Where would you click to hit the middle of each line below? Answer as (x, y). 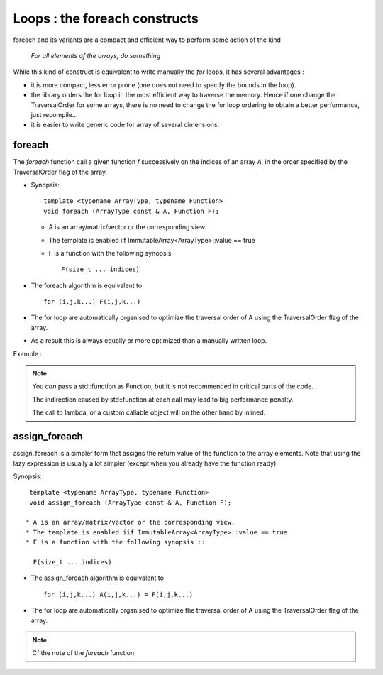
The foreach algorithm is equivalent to (87, 285)
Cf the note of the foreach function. (84, 653)
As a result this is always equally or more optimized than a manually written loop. (149, 341)
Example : (28, 353)
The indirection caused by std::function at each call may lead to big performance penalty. (163, 399)
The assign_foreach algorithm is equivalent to (98, 578)
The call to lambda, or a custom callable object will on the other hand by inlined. (149, 412)
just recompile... (54, 114)
